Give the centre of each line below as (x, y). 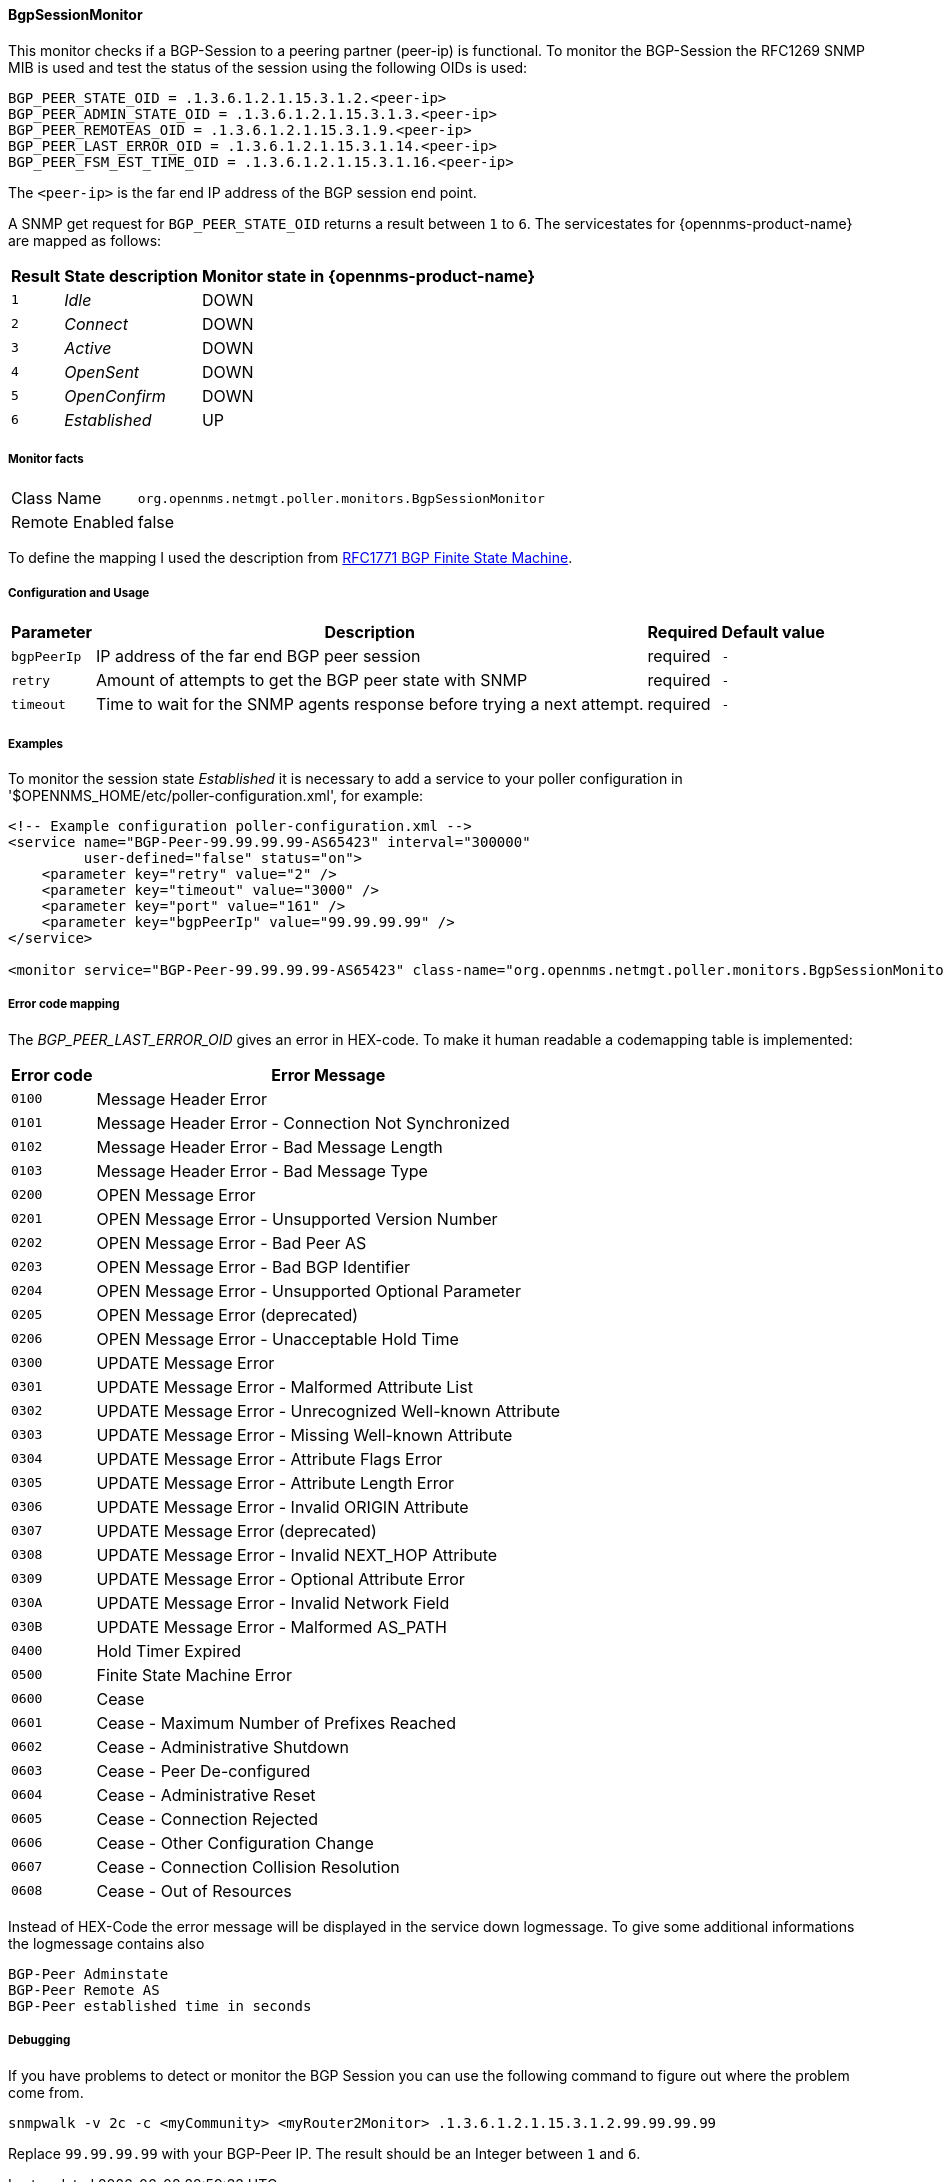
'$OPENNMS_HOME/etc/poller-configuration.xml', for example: (216, 795)
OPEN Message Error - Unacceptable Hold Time (277, 1338)
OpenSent (102, 371)
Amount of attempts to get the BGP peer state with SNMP (311, 680)
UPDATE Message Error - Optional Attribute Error (280, 1578)
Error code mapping (64, 1004)
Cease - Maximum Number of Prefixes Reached (276, 1722)
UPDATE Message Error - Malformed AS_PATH (271, 1626)
